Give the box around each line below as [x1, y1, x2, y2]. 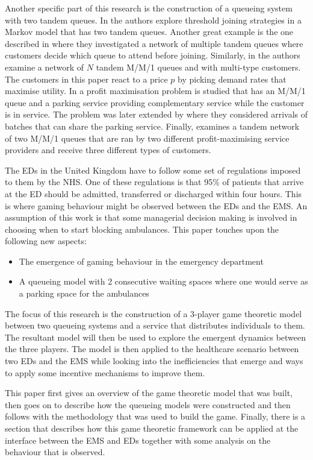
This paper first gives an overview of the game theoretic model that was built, [5, 386, 293, 399]
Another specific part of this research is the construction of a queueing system [5, 2, 293, 14]
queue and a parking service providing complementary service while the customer [5, 96, 305, 109]
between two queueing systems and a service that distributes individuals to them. [5, 319, 305, 332]
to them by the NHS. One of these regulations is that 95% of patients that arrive [5, 175, 304, 188]
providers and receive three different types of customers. [5, 143, 211, 156]
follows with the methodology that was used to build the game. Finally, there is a [5, 410, 306, 423]
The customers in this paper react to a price [5, 72, 168, 85]
